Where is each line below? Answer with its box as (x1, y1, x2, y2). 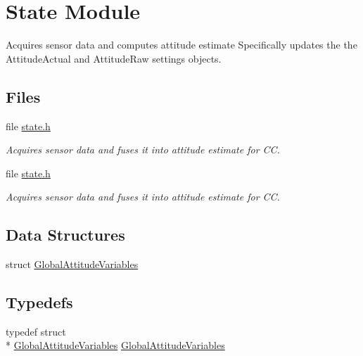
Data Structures (6, 224, 125, 246)
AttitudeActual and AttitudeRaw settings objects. (6, 51, 222, 65)
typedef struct (6, 324, 66, 338)
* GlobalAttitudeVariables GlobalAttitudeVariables (6, 338, 225, 352)
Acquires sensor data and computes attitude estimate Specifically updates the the (6, 37, 357, 52)
